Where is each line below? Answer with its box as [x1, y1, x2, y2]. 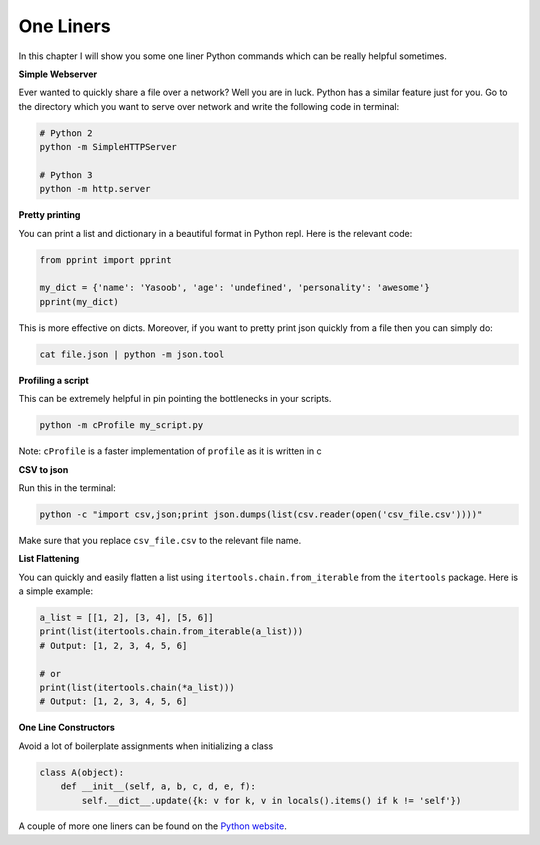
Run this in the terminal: [18, 481, 116, 494]
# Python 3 [39, 169, 93, 180]
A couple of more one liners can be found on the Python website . [18, 820, 287, 832]
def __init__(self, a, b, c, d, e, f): [60, 781, 257, 792]
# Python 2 [39, 127, 93, 139]
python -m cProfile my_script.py [39, 420, 204, 431]
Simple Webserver [18, 68, 98, 80]
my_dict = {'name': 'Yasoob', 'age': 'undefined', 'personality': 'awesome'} [39, 282, 430, 294]
